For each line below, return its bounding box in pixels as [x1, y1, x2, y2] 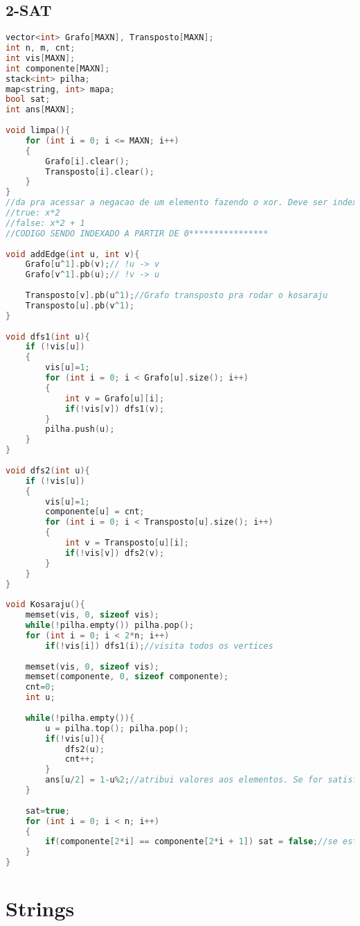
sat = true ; [25, 805, 71, 816]
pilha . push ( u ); [45, 424, 115, 435]
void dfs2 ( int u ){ [6, 465, 90, 475]
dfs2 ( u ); [64, 744, 105, 754]
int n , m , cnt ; [6, 43, 75, 53]
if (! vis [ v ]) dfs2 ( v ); [64, 548, 165, 558]
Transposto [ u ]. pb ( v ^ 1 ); [25, 300, 135, 311]
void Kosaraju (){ [6, 600, 85, 610]
